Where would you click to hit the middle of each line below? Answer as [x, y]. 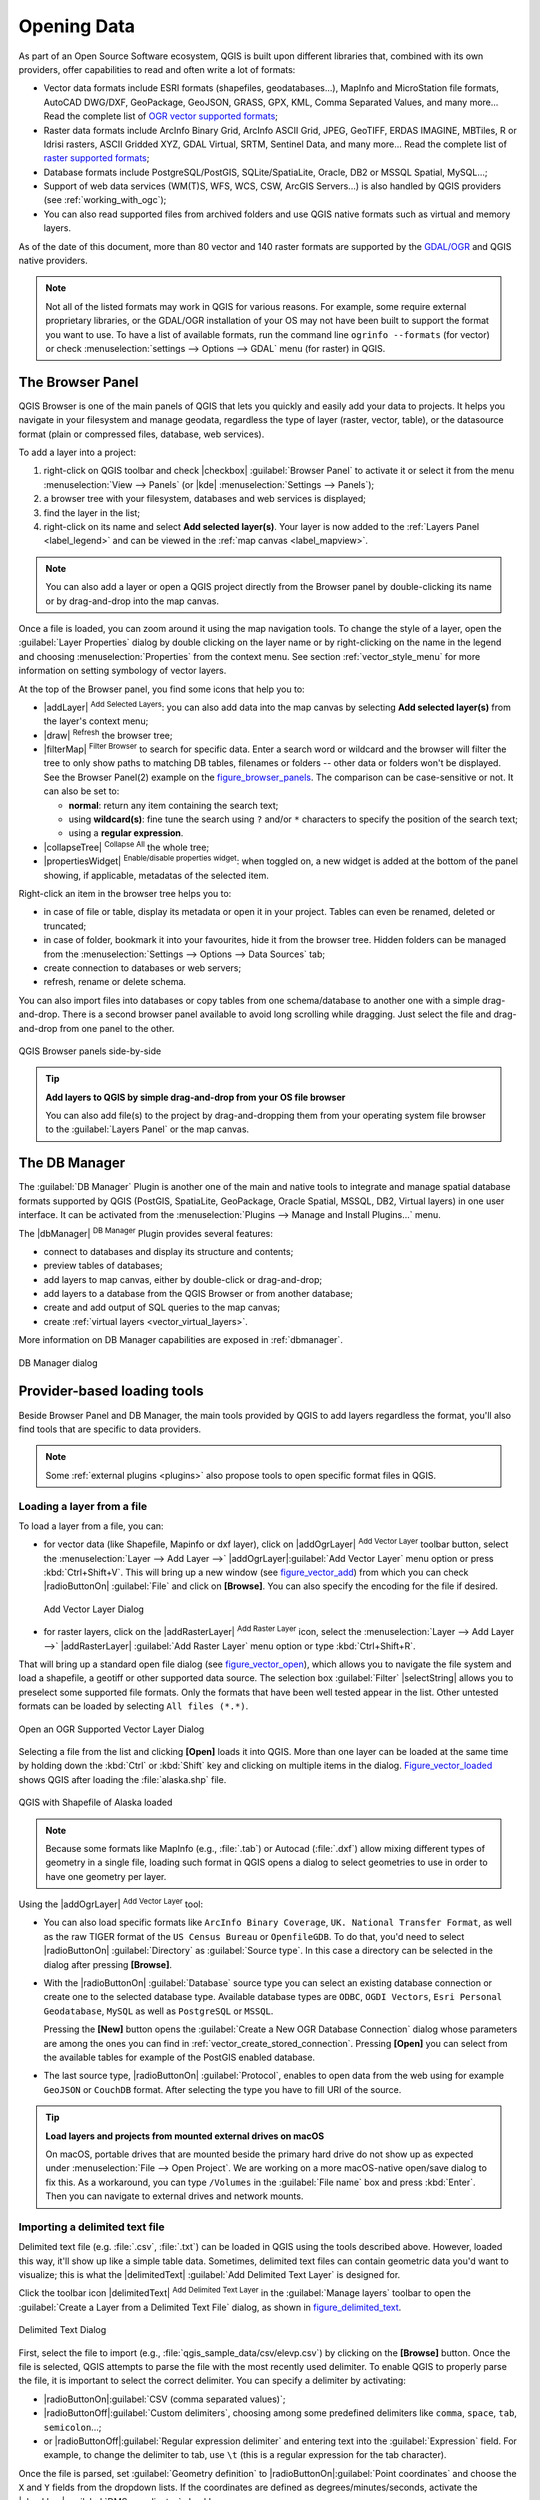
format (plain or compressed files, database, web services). [141, 434]
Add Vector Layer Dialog [94, 1609]
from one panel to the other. [117, 1028]
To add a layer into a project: [77, 452]
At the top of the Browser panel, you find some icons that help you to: [161, 689]
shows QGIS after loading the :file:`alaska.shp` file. [122, 1779]
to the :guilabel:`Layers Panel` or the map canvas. [147, 1129]
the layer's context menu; [96, 721]
